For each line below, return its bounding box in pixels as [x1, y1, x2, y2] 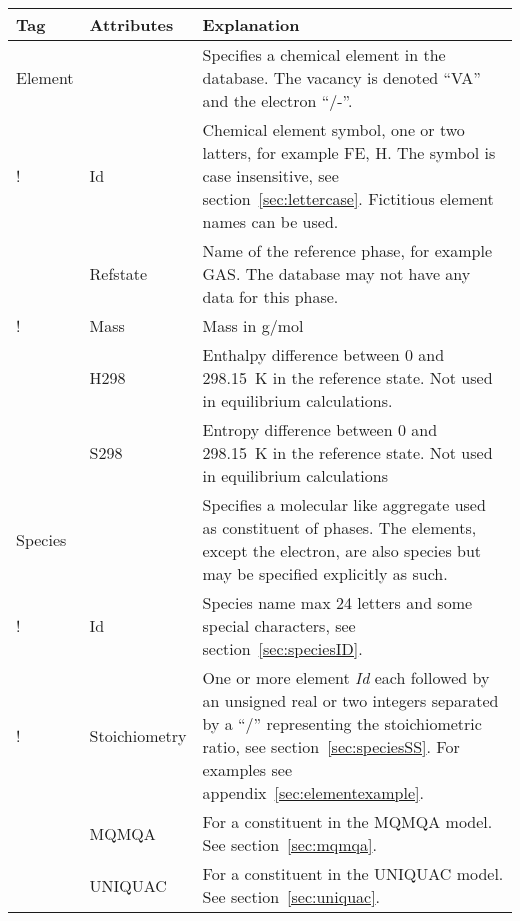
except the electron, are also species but [202, 539, 482, 562]
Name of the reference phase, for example [202, 239, 493, 262]
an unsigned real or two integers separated [202, 689, 499, 712]
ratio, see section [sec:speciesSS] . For [202, 735, 460, 758]
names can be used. [202, 210, 339, 233]
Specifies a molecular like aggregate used [202, 493, 486, 516]
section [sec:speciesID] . [202, 637, 363, 660]
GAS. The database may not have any [202, 262, 471, 285]
